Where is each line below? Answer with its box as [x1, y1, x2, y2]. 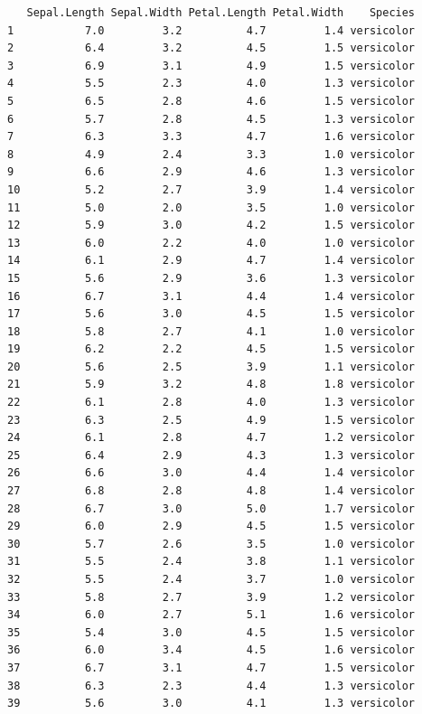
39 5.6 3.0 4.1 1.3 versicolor [7, 697, 416, 710]
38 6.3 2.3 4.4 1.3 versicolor [7, 679, 416, 692]
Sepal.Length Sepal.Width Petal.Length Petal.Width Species [26, 6, 416, 19]
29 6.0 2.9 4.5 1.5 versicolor [7, 520, 416, 533]
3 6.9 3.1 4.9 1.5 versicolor [7, 59, 416, 72]
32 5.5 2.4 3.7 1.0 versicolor [7, 573, 416, 586]
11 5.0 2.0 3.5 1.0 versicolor [7, 201, 416, 214]
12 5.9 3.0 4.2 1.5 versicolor [7, 219, 416, 232]
